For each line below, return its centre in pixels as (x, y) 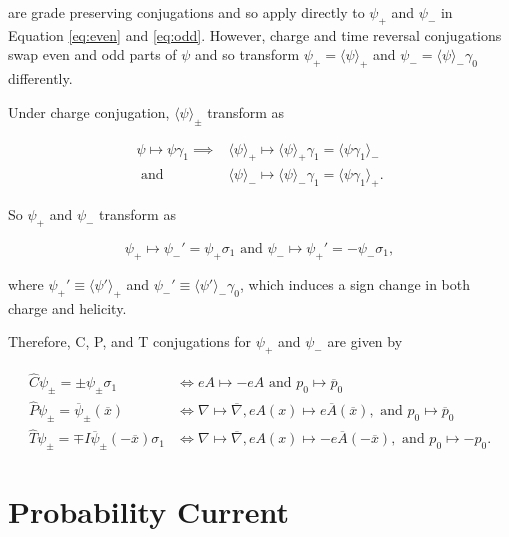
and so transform (247, 54)
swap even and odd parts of (92, 54)
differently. (40, 78)
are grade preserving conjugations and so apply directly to (186, 12)
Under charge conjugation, (89, 111)
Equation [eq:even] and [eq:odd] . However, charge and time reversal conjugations (255, 34)
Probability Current (148, 511)
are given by (365, 341)
